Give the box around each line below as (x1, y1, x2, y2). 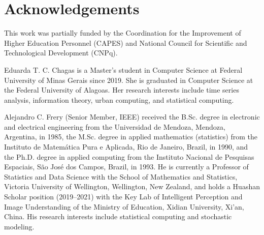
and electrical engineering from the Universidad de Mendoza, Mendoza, (4, 121, 225, 132)
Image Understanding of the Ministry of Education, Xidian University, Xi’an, (4, 201, 244, 212)
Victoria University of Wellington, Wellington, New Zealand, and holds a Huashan (4, 181, 260, 192)
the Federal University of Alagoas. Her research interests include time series (4, 84, 239, 95)
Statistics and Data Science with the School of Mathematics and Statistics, (4, 171, 238, 182)
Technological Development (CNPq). (4, 47, 118, 58)
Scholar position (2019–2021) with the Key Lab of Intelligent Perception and (4, 191, 243, 202)
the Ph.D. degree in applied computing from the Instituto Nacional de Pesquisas (4, 151, 254, 162)
